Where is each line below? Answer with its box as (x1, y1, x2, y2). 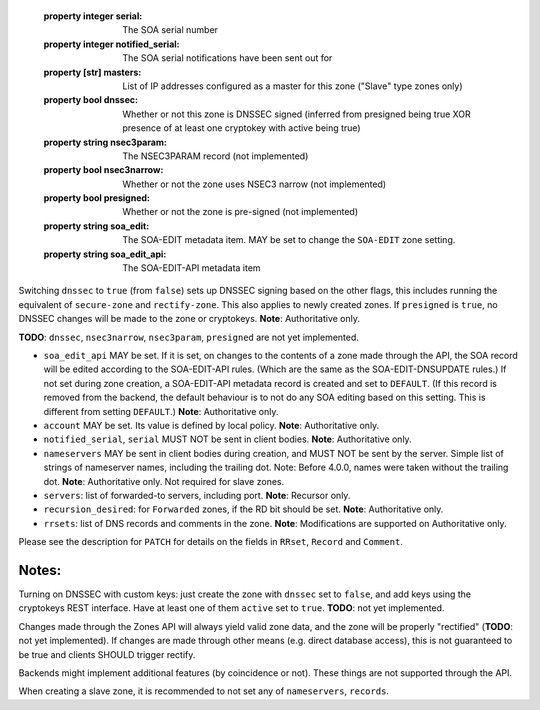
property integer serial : (43, 10, 143, 22)
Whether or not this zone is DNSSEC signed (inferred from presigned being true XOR (122, 108, 472, 120)
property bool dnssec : (43, 94, 139, 106)
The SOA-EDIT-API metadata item (122, 262, 261, 274)
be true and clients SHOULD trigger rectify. (18, 648, 196, 660)
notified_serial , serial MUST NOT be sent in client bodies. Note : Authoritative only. (43, 433, 412, 445)
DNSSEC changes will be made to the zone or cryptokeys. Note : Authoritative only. (18, 313, 360, 325)
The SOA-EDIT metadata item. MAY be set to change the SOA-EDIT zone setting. (122, 234, 456, 246)
